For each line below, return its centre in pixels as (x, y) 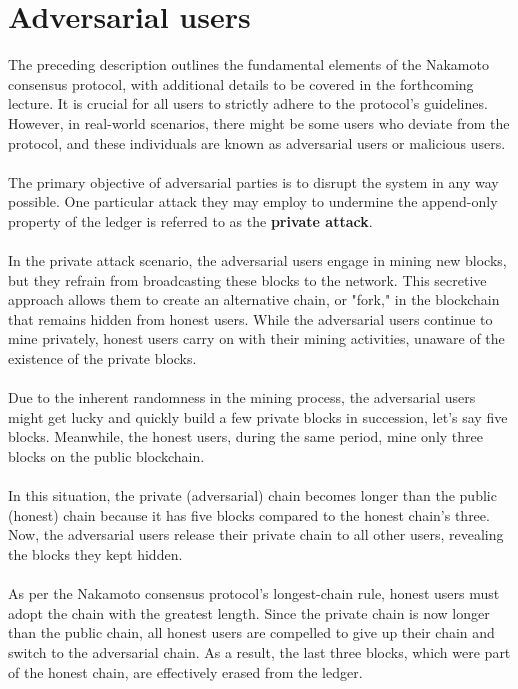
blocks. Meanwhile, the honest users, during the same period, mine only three (245, 436)
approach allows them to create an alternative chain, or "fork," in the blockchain (254, 299)
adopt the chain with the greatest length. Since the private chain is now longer (249, 612)
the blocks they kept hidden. (95, 553)
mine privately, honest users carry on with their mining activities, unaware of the (256, 338)
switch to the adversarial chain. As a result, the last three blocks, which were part (259, 651)
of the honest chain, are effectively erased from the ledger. (185, 671)
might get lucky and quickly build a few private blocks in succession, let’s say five (258, 416)
